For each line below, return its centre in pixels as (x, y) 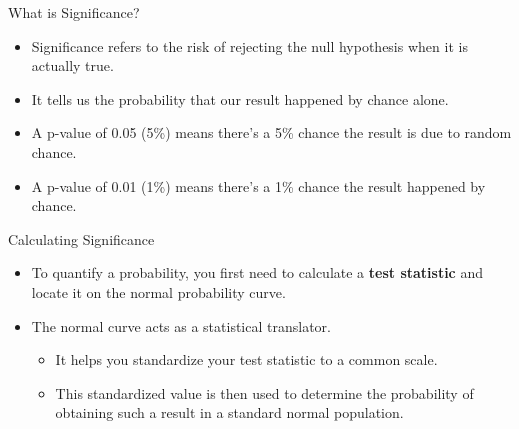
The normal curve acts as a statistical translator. (181, 325)
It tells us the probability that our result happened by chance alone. (240, 98)
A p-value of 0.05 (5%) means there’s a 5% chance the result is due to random (271, 132)
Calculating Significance (81, 238)
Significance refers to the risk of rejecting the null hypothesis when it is (249, 45)
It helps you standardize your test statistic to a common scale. (246, 359)
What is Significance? (74, 12)
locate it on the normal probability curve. (158, 291)
